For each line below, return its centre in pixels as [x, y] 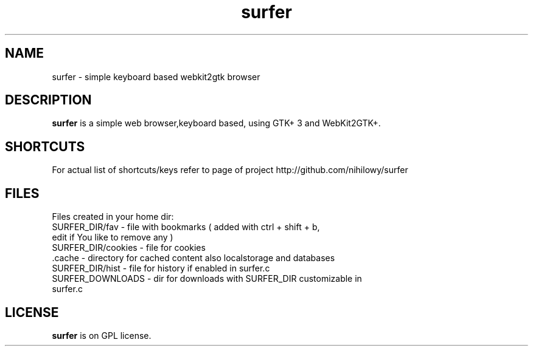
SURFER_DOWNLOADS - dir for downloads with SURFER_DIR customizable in [207, 279]
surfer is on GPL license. [102, 335]
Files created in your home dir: [113, 217]
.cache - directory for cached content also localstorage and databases [193, 258]
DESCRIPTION [48, 100]
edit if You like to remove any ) [113, 237]
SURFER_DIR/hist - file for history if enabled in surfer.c [161, 268]
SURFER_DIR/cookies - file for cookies [129, 248]
